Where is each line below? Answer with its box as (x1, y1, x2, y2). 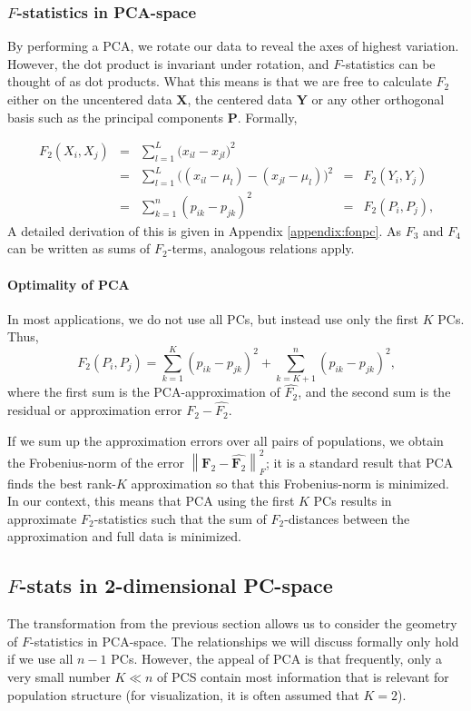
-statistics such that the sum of (93, 509, 267, 528)
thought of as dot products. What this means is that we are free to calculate (7, 72, 432, 91)
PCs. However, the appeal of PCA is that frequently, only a (111, 649, 442, 668)
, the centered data (187, 90, 293, 108)
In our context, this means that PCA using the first (7, 491, 295, 510)
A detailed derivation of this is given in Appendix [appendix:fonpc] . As (7, 221, 401, 240)
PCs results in (313, 491, 392, 510)
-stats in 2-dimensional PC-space (19, 571, 333, 599)
